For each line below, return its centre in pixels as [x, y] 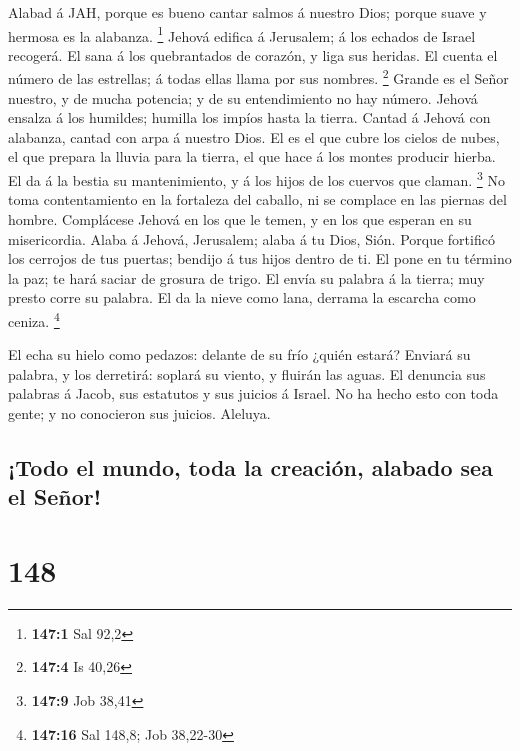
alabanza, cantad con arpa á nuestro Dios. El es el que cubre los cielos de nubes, [254, 136]
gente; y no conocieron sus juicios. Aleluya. [139, 412]
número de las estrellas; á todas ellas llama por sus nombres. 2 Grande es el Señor [258, 77]
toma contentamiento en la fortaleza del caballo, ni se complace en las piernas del [257, 199]
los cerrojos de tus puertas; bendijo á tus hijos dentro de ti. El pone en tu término [260, 258]
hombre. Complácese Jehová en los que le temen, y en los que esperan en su [240, 218]
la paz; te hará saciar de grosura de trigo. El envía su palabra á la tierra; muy [246, 277]
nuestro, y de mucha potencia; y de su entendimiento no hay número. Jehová [243, 97]
